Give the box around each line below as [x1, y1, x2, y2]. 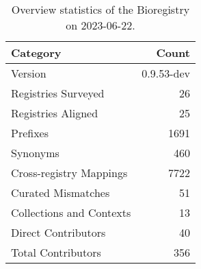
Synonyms [11, 145, 59, 161]
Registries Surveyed [11, 85, 105, 101]
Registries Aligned [11, 105, 98, 121]
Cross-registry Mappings [11, 165, 128, 180]
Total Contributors [11, 244, 101, 260]
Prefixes [11, 125, 49, 141]
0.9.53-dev [142, 65, 190, 81]
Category [11, 45, 62, 60]
